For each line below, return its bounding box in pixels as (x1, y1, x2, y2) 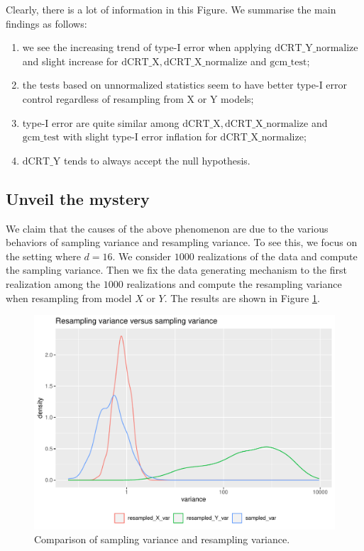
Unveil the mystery (6, 187, 150, 209)
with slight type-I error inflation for (62, 129, 217, 144)
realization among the (6, 276, 101, 291)
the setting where (6, 248, 81, 263)
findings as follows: (6, 16, 87, 30)
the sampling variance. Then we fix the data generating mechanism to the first (6, 262, 347, 277)
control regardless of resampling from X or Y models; (22, 91, 254, 106)
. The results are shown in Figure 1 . (164, 290, 320, 305)
